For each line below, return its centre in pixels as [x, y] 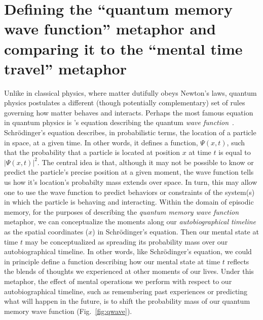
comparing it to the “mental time [123, 48]
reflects [238, 261]
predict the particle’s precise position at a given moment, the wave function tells [129, 172]
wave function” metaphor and [110, 29]
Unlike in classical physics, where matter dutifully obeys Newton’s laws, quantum [130, 92]
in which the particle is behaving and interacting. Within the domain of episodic [129, 202]
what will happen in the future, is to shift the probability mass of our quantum [127, 301]
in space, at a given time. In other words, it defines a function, [101, 142]
